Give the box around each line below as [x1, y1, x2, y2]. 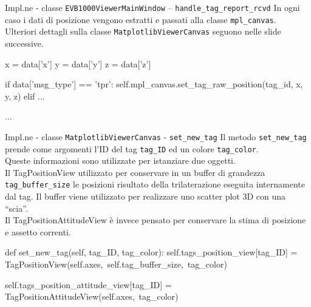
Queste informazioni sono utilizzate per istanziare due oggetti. [5, 154, 236, 167]
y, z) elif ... [5, 89, 45, 102]
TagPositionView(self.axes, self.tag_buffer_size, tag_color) [5, 258, 227, 271]
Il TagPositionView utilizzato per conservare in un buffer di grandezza [5, 166, 265, 178]
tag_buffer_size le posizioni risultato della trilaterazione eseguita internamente [5, 178, 305, 191]
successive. [5, 36, 44, 49]
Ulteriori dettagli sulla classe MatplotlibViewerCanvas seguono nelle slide [5, 25, 281, 38]
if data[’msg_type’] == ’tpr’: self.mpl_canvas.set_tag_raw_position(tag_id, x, [5, 78, 303, 90]
